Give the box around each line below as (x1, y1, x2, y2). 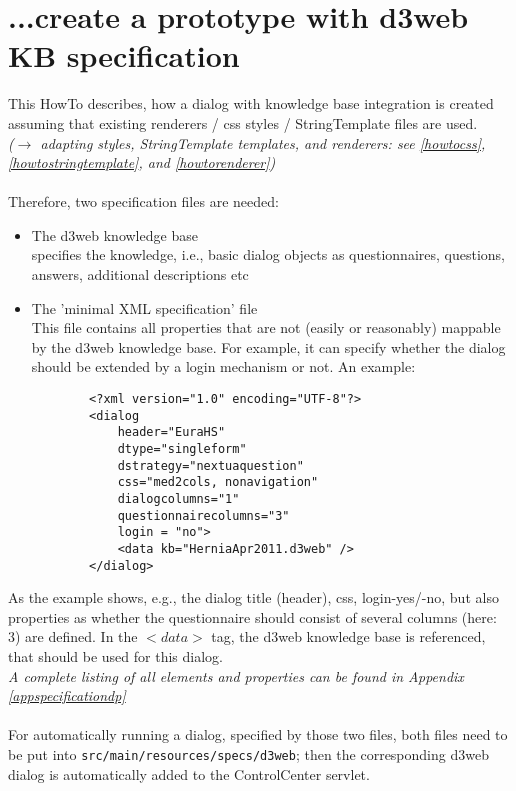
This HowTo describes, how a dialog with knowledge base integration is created (8, 93, 494, 114)
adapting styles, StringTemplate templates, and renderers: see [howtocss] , (40, 132, 486, 153)
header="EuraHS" (117, 425, 226, 440)
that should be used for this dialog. (8, 646, 223, 667)
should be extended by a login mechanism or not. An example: (31, 356, 416, 377)
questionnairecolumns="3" (117, 508, 290, 523)
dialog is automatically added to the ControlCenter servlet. (8, 763, 370, 784)
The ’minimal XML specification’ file (31, 297, 258, 318)
